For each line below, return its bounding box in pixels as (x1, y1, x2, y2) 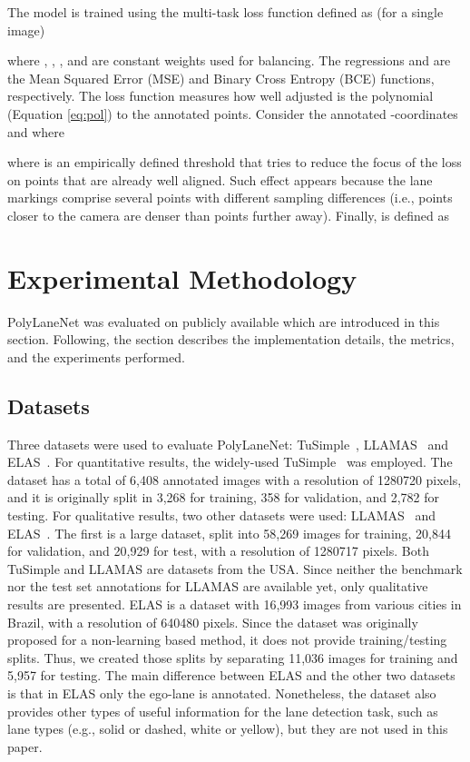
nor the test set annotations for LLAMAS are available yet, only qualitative (7, 577, 428, 596)
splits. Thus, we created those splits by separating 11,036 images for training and (7, 648, 458, 667)
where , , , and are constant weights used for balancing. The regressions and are (7, 51, 451, 70)
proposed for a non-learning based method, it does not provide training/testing (7, 630, 447, 649)
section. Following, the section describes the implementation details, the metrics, (7, 330, 455, 349)
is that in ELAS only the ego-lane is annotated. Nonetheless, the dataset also (7, 683, 436, 702)
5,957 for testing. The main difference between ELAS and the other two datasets (7, 666, 455, 685)
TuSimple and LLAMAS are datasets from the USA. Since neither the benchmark (7, 559, 463, 578)
